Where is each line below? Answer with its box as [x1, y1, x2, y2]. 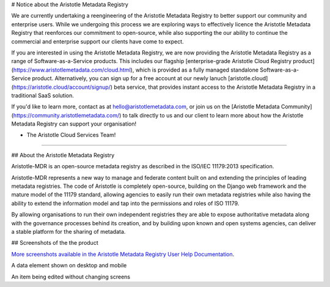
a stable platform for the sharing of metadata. [11, 228, 126, 235]
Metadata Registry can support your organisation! [11, 120, 137, 128]
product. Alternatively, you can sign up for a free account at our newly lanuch [31, 75, 227, 82]
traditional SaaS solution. [11, 92, 75, 99]
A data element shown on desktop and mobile [11, 262, 127, 269]
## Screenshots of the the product [11, 239, 98, 247]
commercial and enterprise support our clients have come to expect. [11, 37, 184, 45]
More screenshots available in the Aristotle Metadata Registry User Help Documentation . [11, 250, 235, 258]
